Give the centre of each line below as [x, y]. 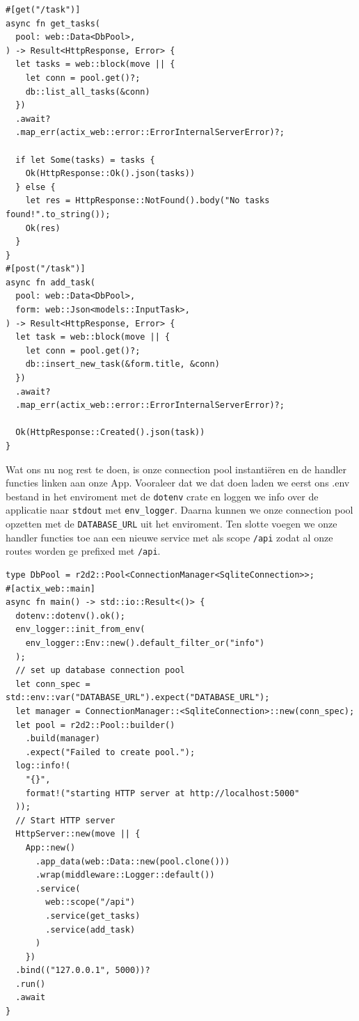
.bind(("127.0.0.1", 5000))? [83, 971]
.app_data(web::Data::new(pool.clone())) [133, 861]
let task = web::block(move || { [93, 337]
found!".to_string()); [58, 214]
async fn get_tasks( [53, 23]
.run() [31, 984]
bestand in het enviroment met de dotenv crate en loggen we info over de [162, 496]
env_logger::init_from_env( [80, 630]
